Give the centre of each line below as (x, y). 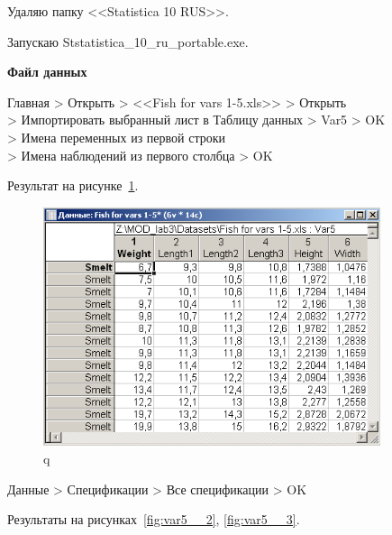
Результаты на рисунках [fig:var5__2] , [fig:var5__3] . (154, 519)
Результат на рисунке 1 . (73, 185)
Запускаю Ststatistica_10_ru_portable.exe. (128, 41)
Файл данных (47, 72)
